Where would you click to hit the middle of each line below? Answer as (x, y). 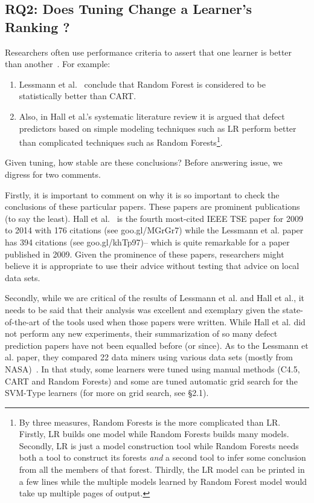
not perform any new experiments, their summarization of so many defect (141, 333)
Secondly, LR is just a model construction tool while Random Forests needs (159, 445)
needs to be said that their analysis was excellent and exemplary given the (143, 309)
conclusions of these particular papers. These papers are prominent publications (152, 206)
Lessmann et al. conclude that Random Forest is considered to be (142, 84)
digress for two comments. (53, 174)
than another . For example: (58, 64)
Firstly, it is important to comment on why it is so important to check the (142, 194)
